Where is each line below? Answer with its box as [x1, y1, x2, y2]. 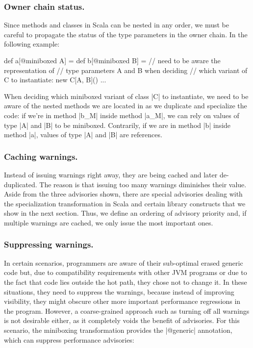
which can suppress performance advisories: [4, 334, 134, 345]
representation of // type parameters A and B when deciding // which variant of [4, 65, 248, 75]
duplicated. [4, 179, 37, 189]
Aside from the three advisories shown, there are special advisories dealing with [4, 189, 243, 199]
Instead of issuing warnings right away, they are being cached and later [4, 169, 218, 179]
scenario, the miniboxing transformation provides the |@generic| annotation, [4, 324, 232, 335]
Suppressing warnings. [4, 238, 94, 250]
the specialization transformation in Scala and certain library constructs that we [4, 198, 246, 208]
